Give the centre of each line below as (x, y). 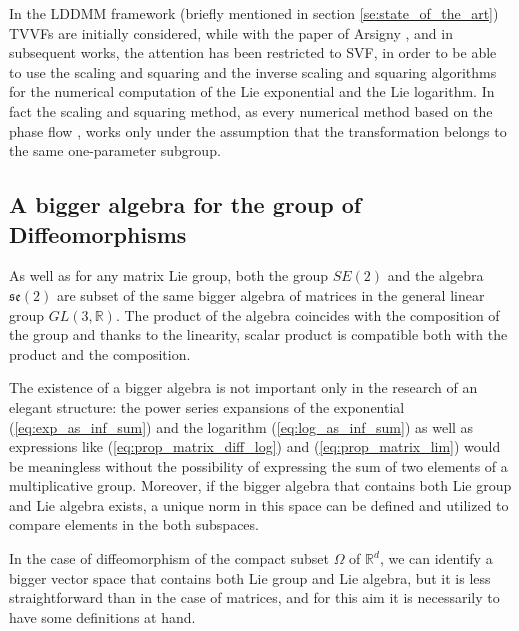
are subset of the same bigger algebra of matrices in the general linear (270, 294)
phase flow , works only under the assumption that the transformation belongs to (258, 130)
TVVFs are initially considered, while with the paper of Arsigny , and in (231, 32)
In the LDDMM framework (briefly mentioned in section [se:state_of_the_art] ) (254, 13)
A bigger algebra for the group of (185, 204)
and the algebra (435, 275)
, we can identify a (436, 558)
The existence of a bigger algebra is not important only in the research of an (243, 387)
